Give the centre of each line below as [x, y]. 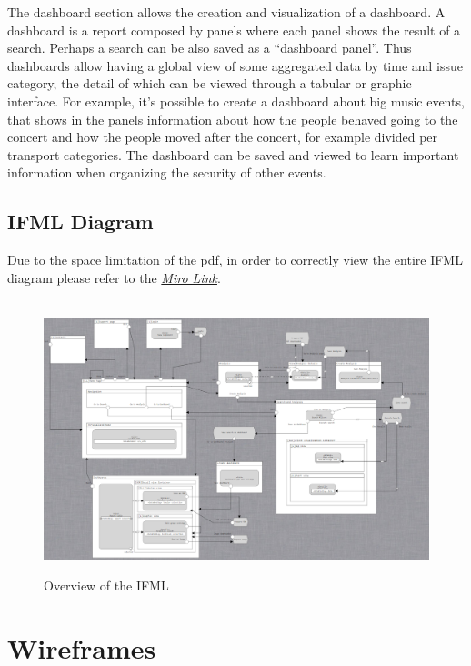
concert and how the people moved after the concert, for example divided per [223, 137]
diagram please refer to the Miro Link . [114, 277]
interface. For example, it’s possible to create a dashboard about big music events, [236, 101]
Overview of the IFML [106, 585]
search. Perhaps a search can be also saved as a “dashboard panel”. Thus [210, 48]
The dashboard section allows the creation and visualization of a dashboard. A [226, 12]
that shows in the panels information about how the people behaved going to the [233, 119]
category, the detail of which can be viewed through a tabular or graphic [210, 83]
